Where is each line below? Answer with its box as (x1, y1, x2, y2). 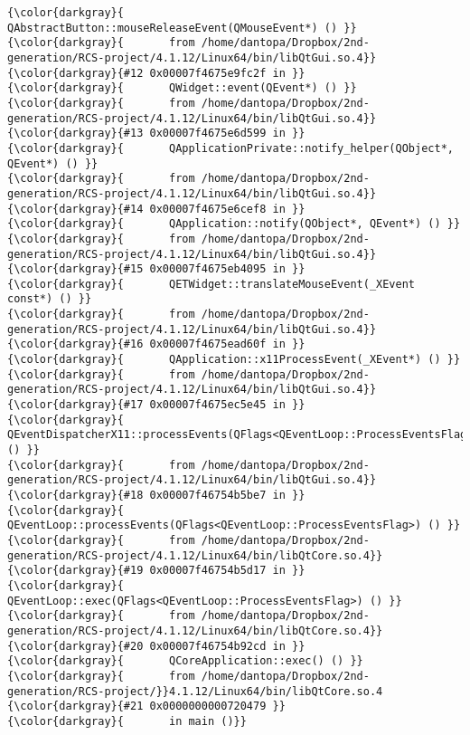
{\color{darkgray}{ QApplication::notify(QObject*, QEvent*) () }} (7, 217, 461, 231)
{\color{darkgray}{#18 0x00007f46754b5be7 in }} (7, 489, 305, 501)
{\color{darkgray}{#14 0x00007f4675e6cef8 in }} (7, 202, 305, 215)
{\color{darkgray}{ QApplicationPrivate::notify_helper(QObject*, (7, 141, 454, 155)
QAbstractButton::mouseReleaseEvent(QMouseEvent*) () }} (7, 21, 357, 34)
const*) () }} (7, 292, 92, 306)
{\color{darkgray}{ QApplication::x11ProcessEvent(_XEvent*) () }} (7, 353, 461, 367)
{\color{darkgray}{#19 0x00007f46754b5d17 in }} (7, 564, 305, 577)
